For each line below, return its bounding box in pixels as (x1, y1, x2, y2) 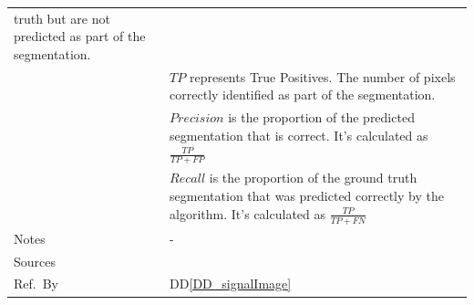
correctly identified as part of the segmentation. (170, 85, 436, 104)
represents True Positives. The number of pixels (189, 67, 456, 86)
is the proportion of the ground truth (209, 168, 417, 187)
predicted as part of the (14, 26, 146, 46)
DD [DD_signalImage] (170, 274, 292, 293)
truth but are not (14, 8, 110, 27)
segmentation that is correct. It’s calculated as (170, 125, 428, 144)
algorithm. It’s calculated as (170, 204, 326, 223)
